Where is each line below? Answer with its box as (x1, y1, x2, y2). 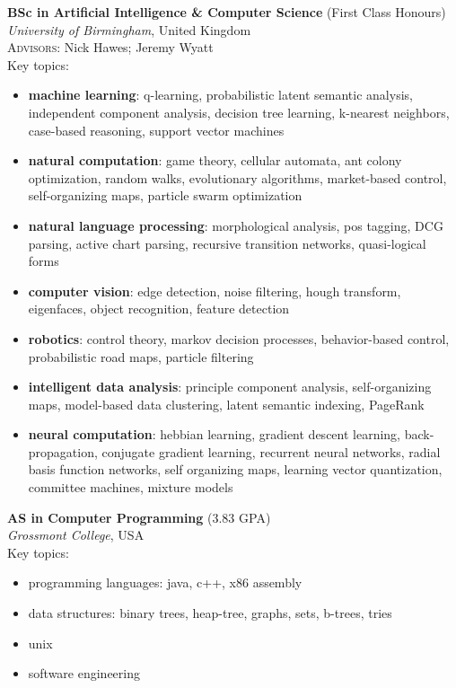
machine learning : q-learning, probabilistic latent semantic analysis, (28, 85, 413, 104)
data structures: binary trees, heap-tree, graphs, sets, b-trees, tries (28, 604, 392, 622)
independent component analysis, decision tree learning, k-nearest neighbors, (28, 102, 450, 121)
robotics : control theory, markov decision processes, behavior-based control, (28, 329, 450, 348)
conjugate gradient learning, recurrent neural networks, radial (101, 442, 441, 461)
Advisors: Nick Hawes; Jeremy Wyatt (7, 38, 214, 57)
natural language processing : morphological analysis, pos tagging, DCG (28, 216, 443, 234)
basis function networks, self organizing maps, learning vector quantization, (28, 460, 443, 479)
